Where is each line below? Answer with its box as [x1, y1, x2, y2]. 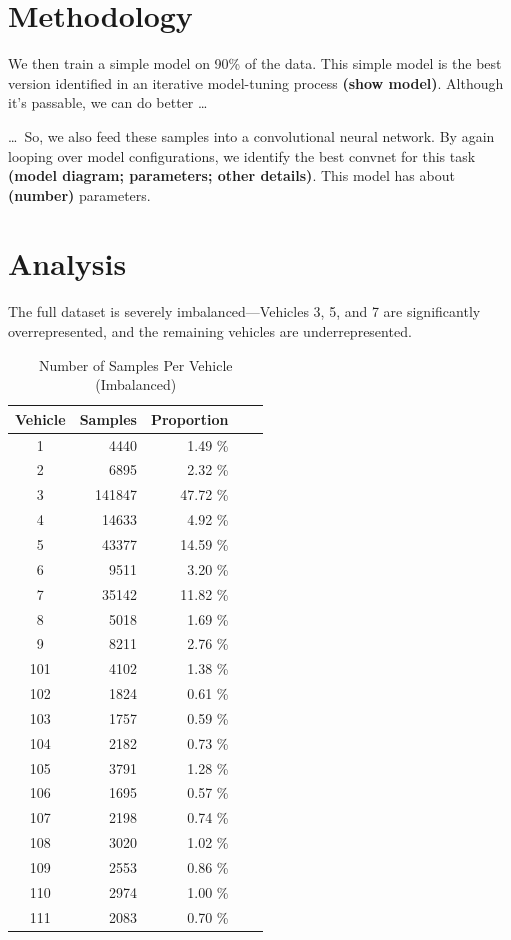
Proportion [150, 408, 229, 429]
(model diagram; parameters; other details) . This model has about [8, 165, 455, 186]
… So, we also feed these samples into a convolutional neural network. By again [8, 125, 495, 146]
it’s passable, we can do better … [8, 92, 208, 113]
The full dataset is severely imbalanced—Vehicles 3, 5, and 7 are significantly [8, 301, 481, 322]
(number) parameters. [8, 184, 151, 205]
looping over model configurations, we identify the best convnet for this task [8, 145, 476, 166]
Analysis [8, 243, 127, 284]
